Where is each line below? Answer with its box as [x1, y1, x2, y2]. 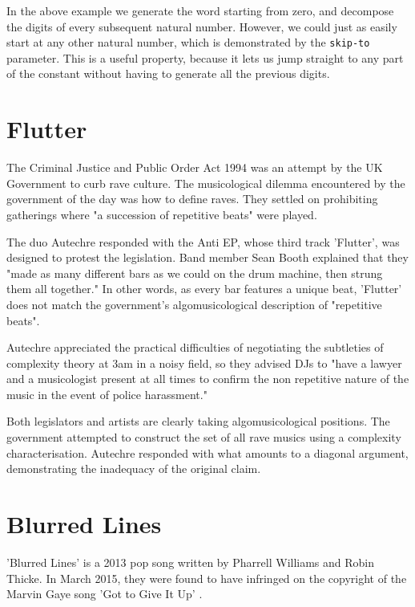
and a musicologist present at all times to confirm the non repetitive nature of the [6, 370, 409, 387]
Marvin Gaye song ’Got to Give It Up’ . [6, 585, 203, 602]
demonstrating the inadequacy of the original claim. [6, 460, 261, 477]
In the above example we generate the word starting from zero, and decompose [6, 2, 394, 18]
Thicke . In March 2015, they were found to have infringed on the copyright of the [6, 569, 407, 586]
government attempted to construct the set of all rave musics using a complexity [6, 429, 401, 446]
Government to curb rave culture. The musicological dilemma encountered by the [6, 174, 405, 191]
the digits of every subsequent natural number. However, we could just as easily [6, 18, 397, 35]
